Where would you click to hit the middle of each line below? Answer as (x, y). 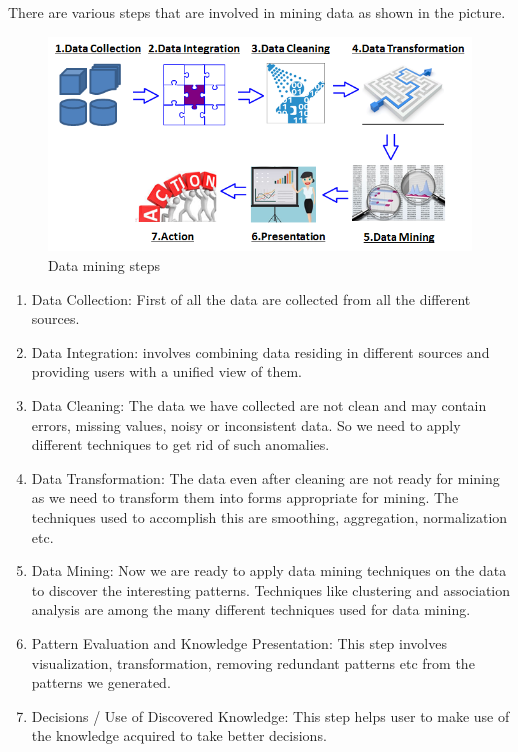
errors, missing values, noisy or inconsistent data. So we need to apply (246, 424)
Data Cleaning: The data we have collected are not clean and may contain (259, 405)
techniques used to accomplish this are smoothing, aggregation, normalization (269, 516)
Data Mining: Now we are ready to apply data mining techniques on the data (269, 570)
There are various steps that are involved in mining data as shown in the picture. (257, 12)
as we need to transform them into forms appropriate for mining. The (245, 497)
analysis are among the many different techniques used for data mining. (251, 609)
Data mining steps (104, 265)
